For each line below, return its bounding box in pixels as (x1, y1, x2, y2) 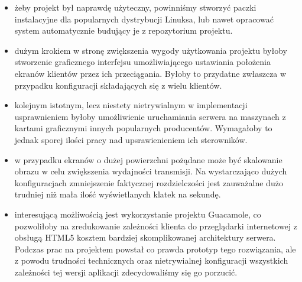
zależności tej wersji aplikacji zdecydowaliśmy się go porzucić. (14, 265, 238, 278)
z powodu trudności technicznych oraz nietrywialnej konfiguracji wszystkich (14, 254, 288, 267)
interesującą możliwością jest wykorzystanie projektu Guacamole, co (14, 208, 261, 220)
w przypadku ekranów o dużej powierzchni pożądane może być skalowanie (14, 153, 282, 166)
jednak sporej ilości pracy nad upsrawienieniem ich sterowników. (14, 133, 248, 145)
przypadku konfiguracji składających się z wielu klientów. (14, 79, 222, 91)
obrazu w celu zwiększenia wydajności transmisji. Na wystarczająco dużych (14, 165, 287, 177)
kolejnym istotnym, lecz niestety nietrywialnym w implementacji (14, 99, 248, 111)
